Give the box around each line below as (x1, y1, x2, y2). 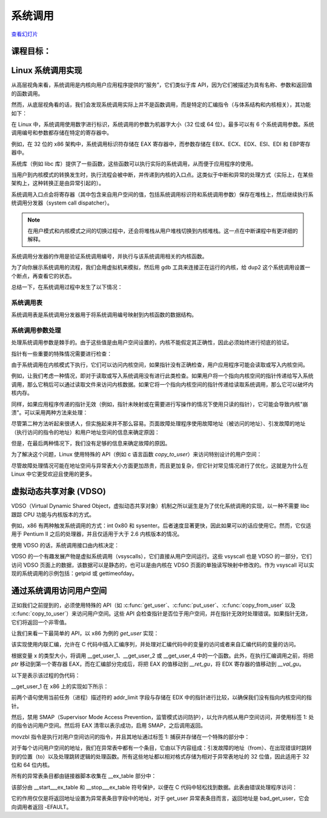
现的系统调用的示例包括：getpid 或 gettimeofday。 (11, 569, 137, 576)
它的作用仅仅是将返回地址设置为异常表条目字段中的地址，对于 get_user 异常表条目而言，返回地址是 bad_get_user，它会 (11, 795, 309, 802)
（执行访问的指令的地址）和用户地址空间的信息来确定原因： (11, 428, 160, 436)
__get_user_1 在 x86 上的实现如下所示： (11, 683, 109, 690)
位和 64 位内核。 (11, 762, 53, 769)
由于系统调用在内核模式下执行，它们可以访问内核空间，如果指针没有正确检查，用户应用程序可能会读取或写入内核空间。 (11, 361, 308, 368)
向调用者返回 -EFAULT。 (11, 803, 72, 810)
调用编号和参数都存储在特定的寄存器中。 (11, 129, 112, 137)
